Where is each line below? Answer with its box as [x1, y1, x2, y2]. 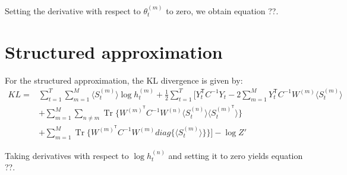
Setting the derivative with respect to [5, 4, 141, 17]
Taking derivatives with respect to [5, 149, 129, 161]
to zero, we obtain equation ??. [166, 4, 279, 17]
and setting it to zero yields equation [168, 149, 303, 161]
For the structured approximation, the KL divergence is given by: [5, 74, 243, 86]
